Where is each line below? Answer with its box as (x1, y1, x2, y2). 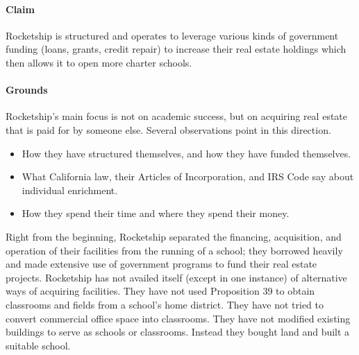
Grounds (6, 83, 48, 97)
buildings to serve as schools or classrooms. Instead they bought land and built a (6, 324, 350, 339)
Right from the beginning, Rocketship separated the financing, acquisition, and (6, 229, 342, 243)
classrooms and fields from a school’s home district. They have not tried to (6, 297, 324, 311)
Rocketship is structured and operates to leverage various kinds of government (6, 28, 339, 42)
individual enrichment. (22, 182, 118, 197)
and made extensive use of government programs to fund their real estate (6, 257, 317, 271)
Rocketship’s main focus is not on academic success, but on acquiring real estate (6, 109, 347, 123)
